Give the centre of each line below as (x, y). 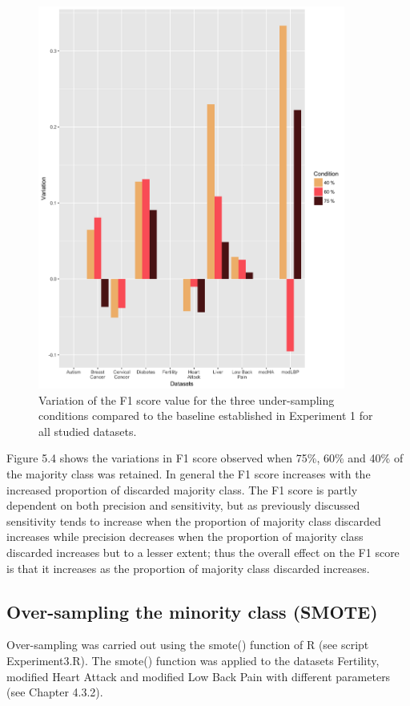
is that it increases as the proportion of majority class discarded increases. (188, 568)
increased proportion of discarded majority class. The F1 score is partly (182, 489)
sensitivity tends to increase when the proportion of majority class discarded (194, 520)
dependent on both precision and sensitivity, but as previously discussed (183, 505)
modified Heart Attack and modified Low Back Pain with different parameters (199, 676)
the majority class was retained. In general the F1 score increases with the (189, 474)
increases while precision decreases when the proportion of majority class (185, 537)
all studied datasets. (88, 431)
